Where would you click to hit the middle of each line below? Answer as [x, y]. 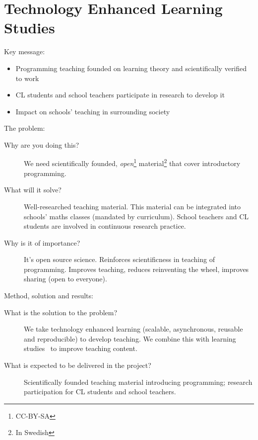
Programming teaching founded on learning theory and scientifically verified [131, 68]
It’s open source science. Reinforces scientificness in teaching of [119, 259]
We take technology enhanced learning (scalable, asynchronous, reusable [133, 329]
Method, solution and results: [49, 296]
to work [27, 78]
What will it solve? [33, 190]
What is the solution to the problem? [61, 312]
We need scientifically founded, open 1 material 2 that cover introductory [132, 163]
